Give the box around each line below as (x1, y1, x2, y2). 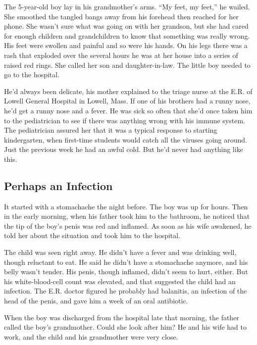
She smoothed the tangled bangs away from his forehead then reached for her (4, 11, 239, 21)
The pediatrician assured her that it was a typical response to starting (4, 125, 217, 135)
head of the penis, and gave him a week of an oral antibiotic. (4, 296, 188, 306)
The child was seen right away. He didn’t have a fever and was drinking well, (4, 247, 237, 257)
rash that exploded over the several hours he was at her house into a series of (4, 49, 238, 60)
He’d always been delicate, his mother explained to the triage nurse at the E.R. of (4, 86, 253, 96)
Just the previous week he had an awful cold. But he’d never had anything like (4, 144, 243, 154)
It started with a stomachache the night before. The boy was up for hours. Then (4, 201, 248, 211)
